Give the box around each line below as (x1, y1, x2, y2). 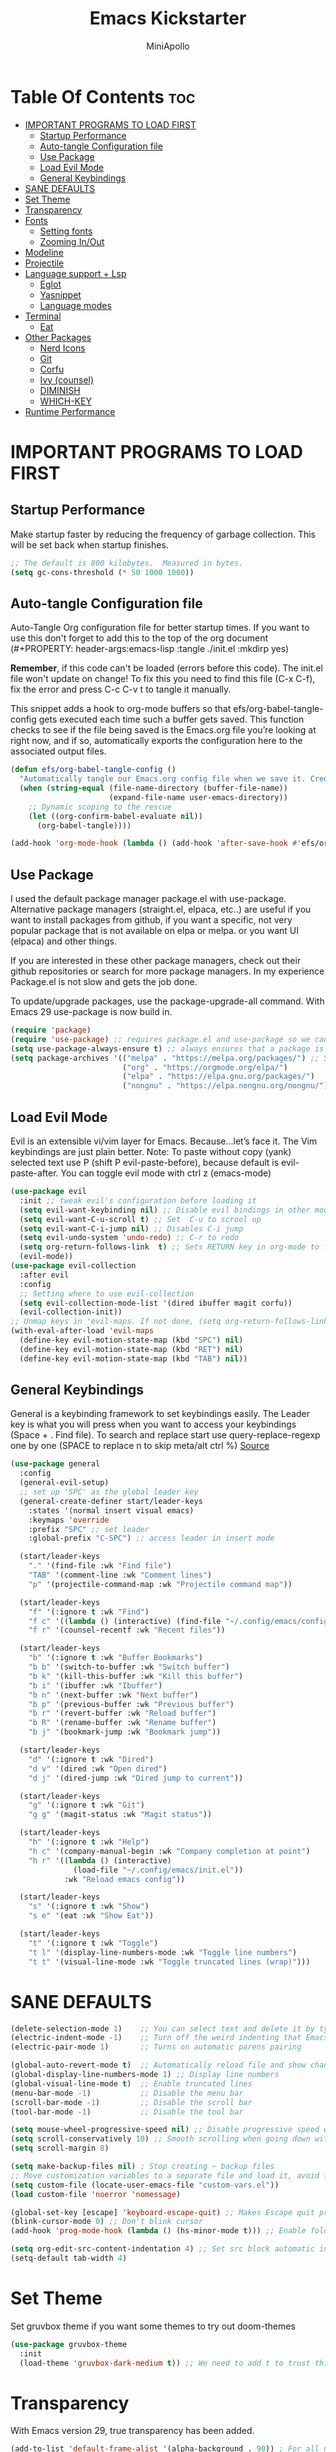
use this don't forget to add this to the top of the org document (10, 632, 269, 644)
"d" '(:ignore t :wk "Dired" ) (28, 1754, 155, 1764)
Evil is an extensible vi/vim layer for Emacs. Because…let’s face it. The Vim (10, 1135, 318, 1147)
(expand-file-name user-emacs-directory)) (108, 792, 288, 802)
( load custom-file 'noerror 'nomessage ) (10, 2189, 182, 2199)
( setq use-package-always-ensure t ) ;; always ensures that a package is (10, 1043, 325, 1054)
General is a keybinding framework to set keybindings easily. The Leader (10, 1408, 310, 1420)
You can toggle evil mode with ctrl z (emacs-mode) (60, 1167, 272, 1179)
